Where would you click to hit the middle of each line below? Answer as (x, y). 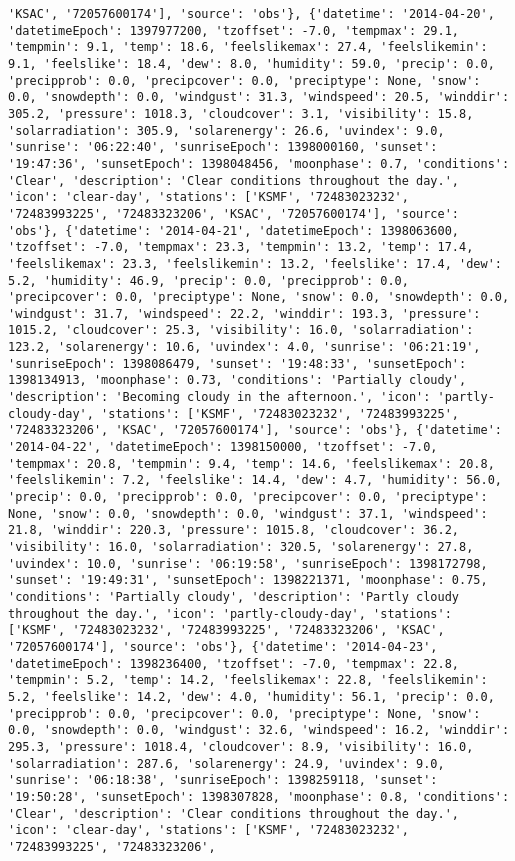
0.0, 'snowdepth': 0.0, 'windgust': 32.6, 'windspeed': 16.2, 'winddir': (259, 730)
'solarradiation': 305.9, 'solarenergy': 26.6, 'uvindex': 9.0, (226, 130)
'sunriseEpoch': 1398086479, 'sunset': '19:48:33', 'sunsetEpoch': (237, 363)
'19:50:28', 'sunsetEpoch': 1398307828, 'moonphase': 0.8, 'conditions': (259, 796)
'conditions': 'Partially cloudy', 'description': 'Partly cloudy (234, 596)
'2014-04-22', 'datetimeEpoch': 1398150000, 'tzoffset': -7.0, (223, 447)
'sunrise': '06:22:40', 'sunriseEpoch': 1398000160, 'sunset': (223, 147)
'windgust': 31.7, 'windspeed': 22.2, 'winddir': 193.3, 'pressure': (244, 313)
